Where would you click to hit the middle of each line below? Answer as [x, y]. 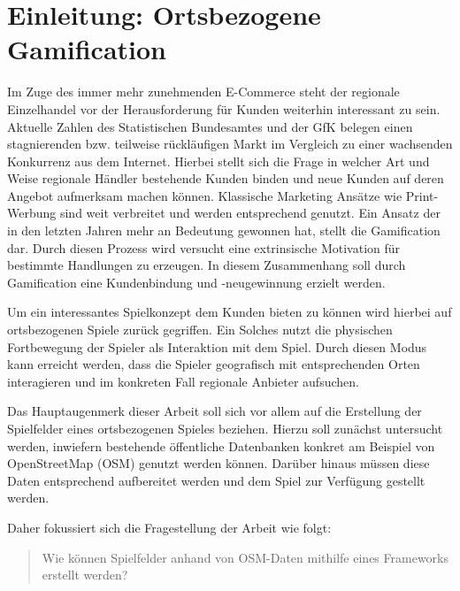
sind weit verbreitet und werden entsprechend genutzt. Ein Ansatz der [250, 213]
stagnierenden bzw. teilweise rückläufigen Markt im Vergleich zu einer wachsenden [230, 144]
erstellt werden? [85, 575]
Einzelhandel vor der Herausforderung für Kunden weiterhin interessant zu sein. [224, 108]
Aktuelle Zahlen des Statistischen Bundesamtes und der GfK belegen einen [210, 126]
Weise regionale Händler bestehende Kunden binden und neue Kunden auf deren [226, 178]
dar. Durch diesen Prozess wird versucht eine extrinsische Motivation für [204, 247]
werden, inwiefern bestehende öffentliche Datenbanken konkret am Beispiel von [221, 445]
